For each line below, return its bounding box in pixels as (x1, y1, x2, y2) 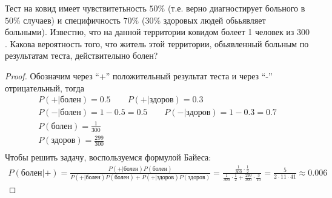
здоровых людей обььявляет (163, 13, 266, 26)
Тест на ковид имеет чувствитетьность (5, 2, 147, 14)
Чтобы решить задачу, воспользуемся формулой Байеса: (5, 151, 211, 163)
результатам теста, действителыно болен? (5, 49, 158, 62)
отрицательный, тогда (5, 81, 84, 94)
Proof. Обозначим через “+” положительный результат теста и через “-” (5, 69, 273, 82)
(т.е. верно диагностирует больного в (167, 2, 305, 14)
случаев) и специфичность (23, 13, 121, 26)
